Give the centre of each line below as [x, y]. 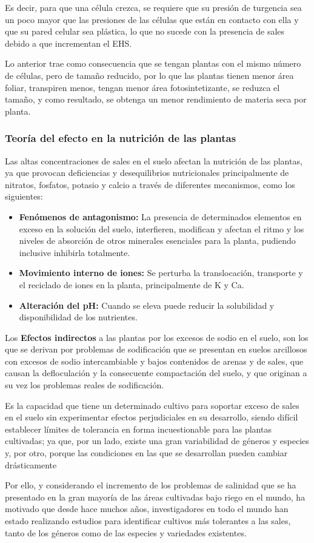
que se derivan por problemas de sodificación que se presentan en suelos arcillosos [156, 349]
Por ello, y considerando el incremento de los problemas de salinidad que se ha [151, 485]
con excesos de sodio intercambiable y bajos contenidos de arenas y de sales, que [154, 361]
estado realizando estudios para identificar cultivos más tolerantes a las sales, [148, 521]
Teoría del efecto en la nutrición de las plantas [121, 138]
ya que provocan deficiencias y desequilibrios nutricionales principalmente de [147, 173]
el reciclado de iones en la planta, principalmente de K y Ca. [132, 284]
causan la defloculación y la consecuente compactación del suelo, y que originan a [156, 373]
